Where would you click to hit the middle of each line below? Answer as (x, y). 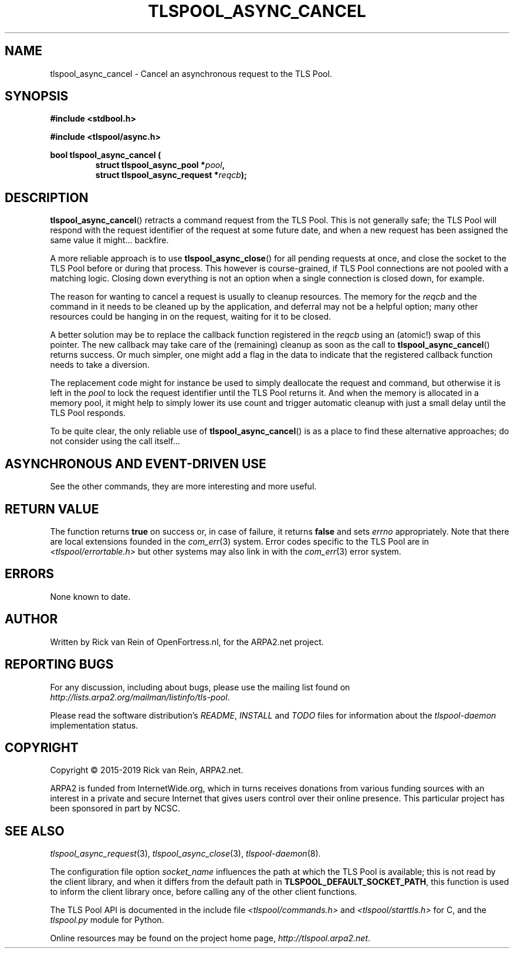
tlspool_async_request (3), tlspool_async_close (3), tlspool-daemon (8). (185, 854)
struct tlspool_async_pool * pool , (160, 165)
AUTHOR (31, 619)
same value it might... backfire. (109, 240)
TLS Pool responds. (88, 413)
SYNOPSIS (37, 96)
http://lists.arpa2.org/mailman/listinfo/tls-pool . (140, 697)
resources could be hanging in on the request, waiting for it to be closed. (191, 317)
